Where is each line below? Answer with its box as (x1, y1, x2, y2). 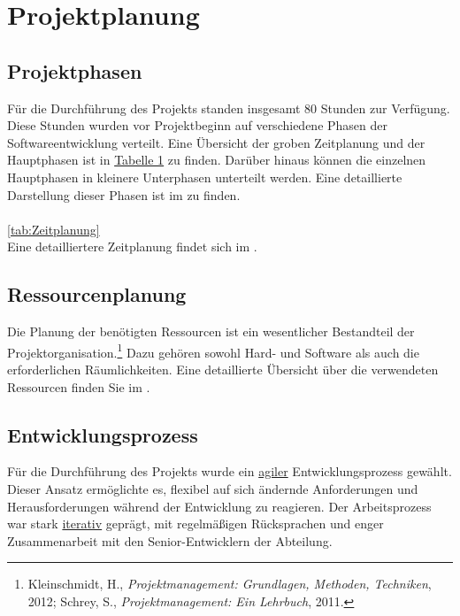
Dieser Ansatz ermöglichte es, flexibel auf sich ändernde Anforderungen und (7, 479, 418, 497)
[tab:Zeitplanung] (7, 219, 100, 238)
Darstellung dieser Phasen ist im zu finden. (7, 185, 241, 204)
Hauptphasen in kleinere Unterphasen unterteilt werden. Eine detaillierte (7, 167, 402, 186)
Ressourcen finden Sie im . (7, 377, 150, 396)
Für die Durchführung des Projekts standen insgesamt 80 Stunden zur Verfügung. (7, 98, 450, 117)
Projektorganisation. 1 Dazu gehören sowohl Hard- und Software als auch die (7, 340, 419, 361)
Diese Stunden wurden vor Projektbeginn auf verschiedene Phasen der (7, 116, 387, 135)
